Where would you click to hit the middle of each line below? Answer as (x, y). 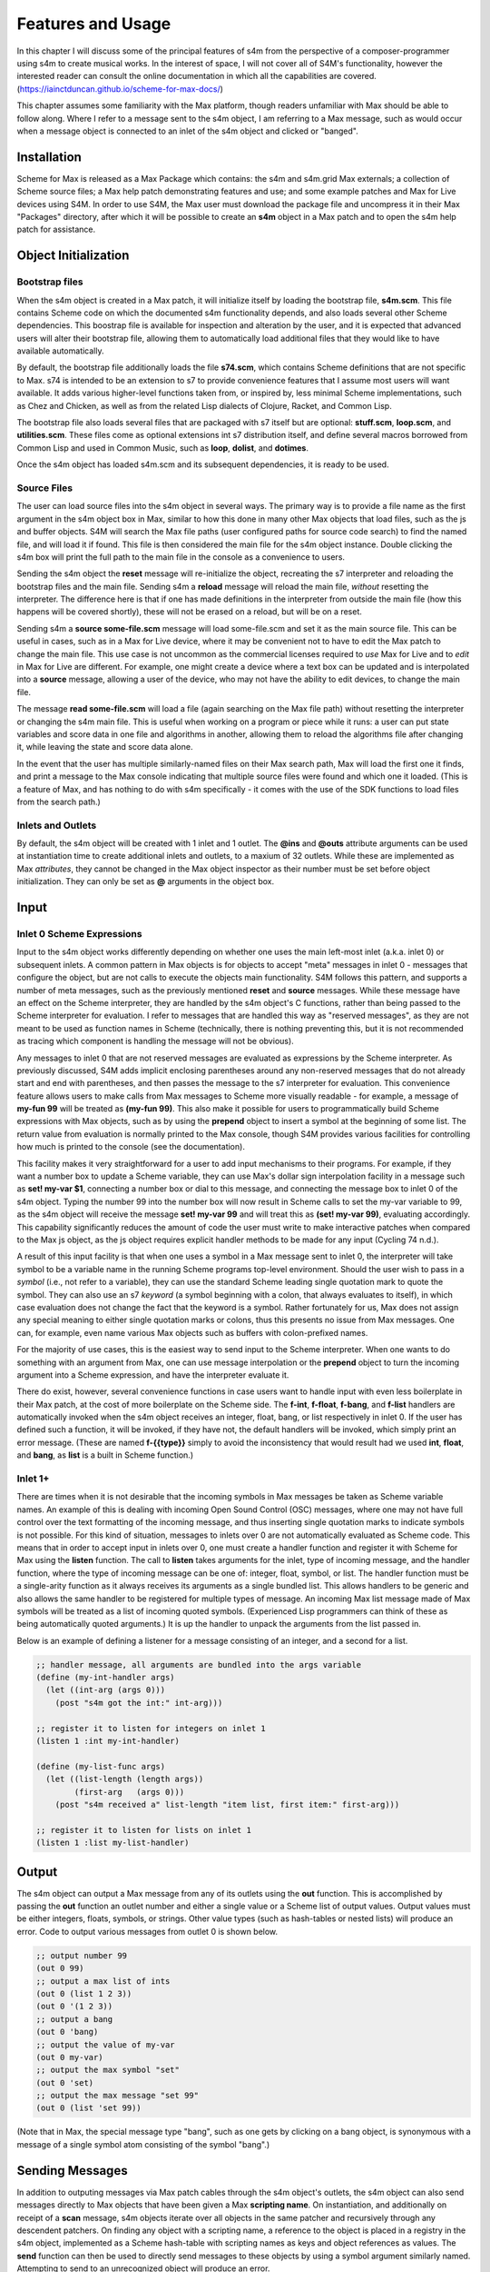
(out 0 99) (60, 1968)
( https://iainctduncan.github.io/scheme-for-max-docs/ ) (120, 89)
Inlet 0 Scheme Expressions (79, 934)
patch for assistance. (56, 229)
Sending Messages (72, 2171)
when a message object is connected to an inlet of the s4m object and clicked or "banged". (187, 131)
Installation (49, 157)
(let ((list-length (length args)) (125, 1779)
